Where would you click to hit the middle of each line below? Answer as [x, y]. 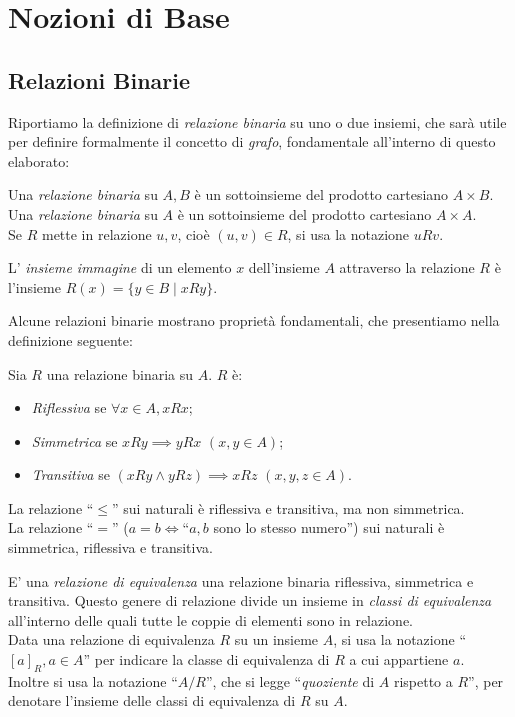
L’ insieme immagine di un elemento [120, 267]
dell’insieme [284, 267]
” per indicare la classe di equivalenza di [206, 659]
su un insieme [276, 639]
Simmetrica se [74, 440]
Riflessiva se [69, 407]
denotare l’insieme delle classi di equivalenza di [152, 700]
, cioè [193, 233]
